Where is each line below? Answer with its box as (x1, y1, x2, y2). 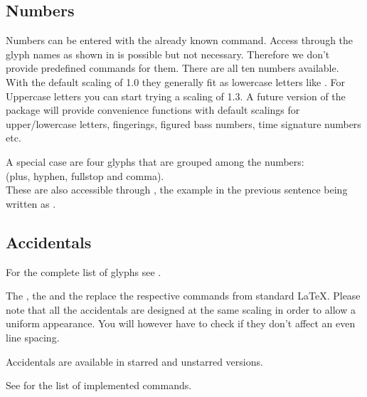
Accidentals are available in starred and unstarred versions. (6, 354, 263, 369)
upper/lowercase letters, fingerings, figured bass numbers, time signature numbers (6, 116, 361, 131)
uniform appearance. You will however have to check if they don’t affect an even (6, 316, 356, 331)
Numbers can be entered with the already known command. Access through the (6, 33, 353, 48)
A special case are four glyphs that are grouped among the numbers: (6, 154, 304, 169)
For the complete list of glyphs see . (6, 264, 161, 279)
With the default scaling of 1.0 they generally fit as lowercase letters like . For (6, 74, 346, 89)
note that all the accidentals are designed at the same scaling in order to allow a (6, 302, 356, 317)
